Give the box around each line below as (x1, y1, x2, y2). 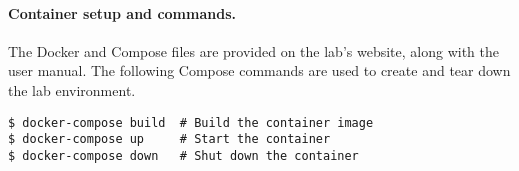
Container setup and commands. (8, 2, 236, 23)
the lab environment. (8, 79, 136, 100)
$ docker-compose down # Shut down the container (8, 148, 359, 163)
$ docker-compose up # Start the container (8, 132, 331, 147)
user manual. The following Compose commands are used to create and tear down (8, 60, 511, 81)
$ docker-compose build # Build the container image (8, 115, 374, 130)
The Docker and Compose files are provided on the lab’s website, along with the (8, 40, 499, 61)
